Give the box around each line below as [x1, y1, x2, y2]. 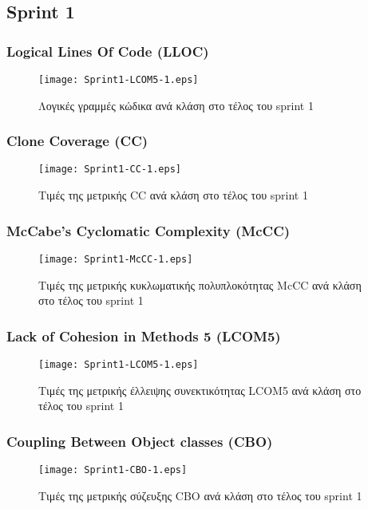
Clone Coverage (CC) [6, 131, 148, 151]
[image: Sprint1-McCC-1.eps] [38, 253, 193, 265]
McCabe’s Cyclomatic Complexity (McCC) [6, 220, 291, 240]
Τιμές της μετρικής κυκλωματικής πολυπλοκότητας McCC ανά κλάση [38, 276, 362, 293]
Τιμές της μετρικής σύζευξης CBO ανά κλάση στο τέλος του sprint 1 [38, 487, 362, 503]
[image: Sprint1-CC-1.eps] [38, 164, 181, 176]
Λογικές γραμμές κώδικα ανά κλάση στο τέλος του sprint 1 [38, 97, 314, 113]
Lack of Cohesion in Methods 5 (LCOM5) [6, 326, 281, 345]
